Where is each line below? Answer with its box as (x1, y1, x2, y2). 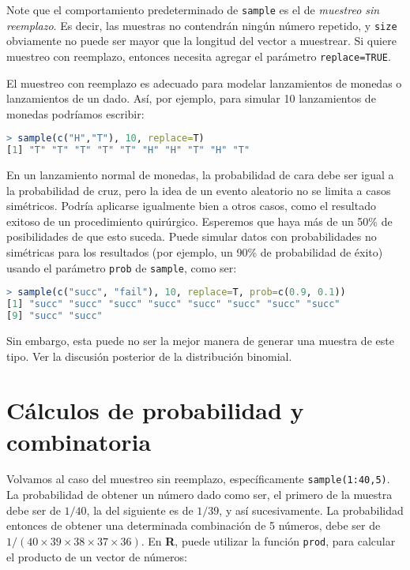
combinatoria (6, 425, 152, 457)
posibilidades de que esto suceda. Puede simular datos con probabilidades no (6, 228, 377, 245)
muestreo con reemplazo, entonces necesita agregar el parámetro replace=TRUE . (6, 47, 391, 64)
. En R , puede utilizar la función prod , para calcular (141, 532, 396, 549)
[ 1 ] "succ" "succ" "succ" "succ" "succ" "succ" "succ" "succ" (6, 298, 340, 310)
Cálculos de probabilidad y (6, 394, 304, 426)
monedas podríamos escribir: (6, 105, 145, 122)
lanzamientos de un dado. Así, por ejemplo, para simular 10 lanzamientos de (6, 90, 376, 107)
